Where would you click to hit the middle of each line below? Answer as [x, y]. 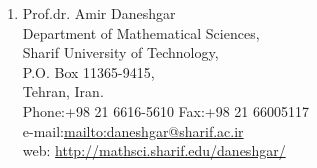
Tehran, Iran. [63, 91]
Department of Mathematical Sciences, [141, 32]
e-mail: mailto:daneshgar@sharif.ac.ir [133, 130]
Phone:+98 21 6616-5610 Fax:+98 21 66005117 [166, 110]
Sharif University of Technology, [120, 52]
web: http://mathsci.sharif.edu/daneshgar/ [154, 150]
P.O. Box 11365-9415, [88, 71]
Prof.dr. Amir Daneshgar [99, 13]
